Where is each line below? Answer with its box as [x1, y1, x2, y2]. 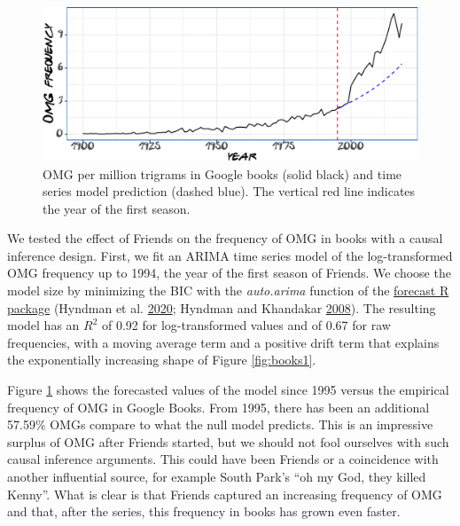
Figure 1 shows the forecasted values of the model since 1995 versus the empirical [7, 381, 449, 399]
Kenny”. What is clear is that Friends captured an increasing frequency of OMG [7, 484, 442, 503]
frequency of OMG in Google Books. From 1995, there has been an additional [7, 397, 430, 416]
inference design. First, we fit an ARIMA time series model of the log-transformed [7, 246, 453, 264]
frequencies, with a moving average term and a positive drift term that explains [7, 333, 440, 351]
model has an [7, 316, 80, 334]
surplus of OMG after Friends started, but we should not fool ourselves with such [7, 432, 449, 451]
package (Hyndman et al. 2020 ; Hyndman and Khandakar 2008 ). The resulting [7, 298, 436, 317]
